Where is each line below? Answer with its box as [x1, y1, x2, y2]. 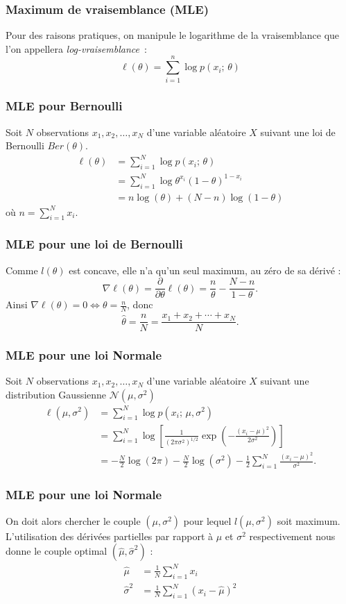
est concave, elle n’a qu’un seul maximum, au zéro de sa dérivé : [69, 262, 341, 277]
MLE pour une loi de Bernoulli [6, 235, 183, 253]
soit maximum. [277, 513, 340, 528]
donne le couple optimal [6, 544, 107, 558]
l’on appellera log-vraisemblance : [6, 41, 147, 56]
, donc [127, 297, 153, 312]
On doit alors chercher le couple [6, 513, 141, 528]
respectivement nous [249, 528, 336, 543]
